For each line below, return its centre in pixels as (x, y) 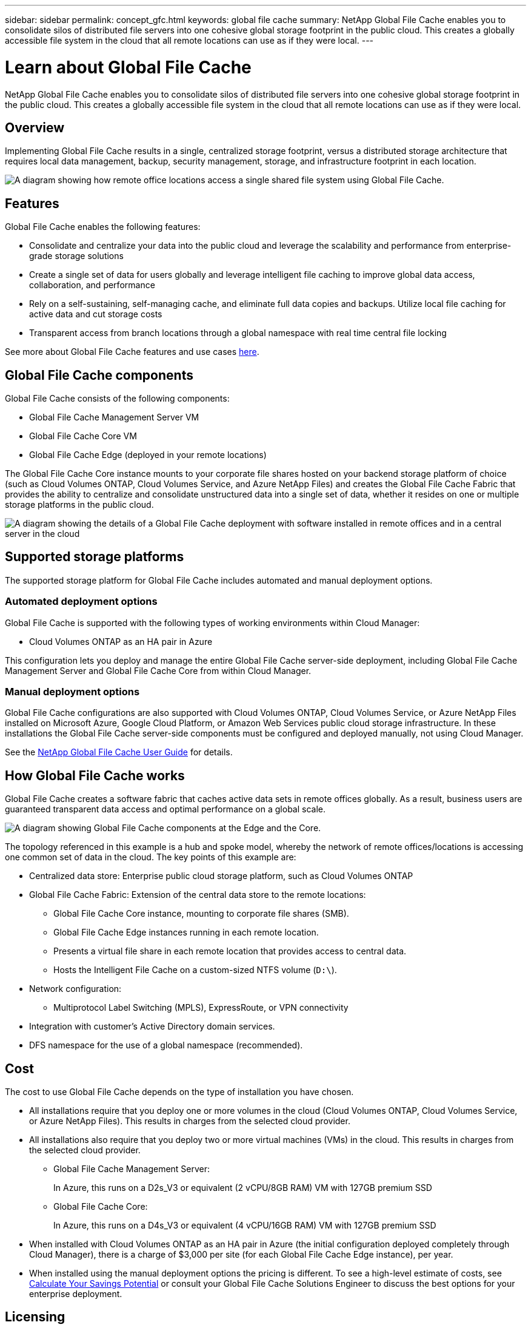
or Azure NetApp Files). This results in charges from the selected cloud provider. (190, 1121)
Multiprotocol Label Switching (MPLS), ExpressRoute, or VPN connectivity (201, 1008)
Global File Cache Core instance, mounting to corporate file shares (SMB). (201, 914)
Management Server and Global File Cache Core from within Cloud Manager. (158, 670)
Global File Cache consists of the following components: (117, 399)
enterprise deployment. (76, 1294)
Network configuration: (75, 989)
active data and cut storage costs (96, 314)
